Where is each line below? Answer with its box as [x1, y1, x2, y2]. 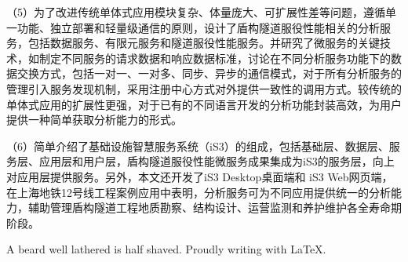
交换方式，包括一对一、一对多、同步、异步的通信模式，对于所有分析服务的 [16, 65, 402, 82]
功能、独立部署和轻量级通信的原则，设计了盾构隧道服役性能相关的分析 [16, 19, 380, 35]
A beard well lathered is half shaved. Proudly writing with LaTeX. [6, 241, 326, 257]
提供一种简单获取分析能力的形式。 [6, 111, 182, 128]
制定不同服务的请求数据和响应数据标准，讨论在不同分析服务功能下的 [38, 49, 391, 66]
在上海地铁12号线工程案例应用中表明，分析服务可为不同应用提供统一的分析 [6, 184, 391, 200]
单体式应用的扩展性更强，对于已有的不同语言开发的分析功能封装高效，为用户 [6, 96, 402, 112]
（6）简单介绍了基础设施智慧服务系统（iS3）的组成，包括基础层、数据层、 [6, 137, 389, 154]
